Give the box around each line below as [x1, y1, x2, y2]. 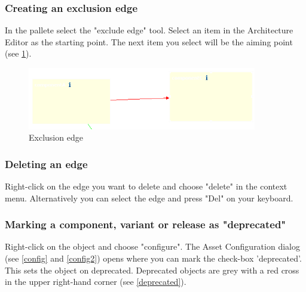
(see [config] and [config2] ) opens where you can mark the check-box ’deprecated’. [5, 252, 302, 265]
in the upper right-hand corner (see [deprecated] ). [5, 275, 186, 288]
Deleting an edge [5, 156, 88, 171]
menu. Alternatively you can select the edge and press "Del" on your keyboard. [5, 191, 293, 204]
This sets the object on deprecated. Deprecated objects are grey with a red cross [5, 263, 299, 276]
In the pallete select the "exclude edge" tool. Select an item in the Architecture [5, 24, 293, 36]
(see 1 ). [5, 47, 32, 60]
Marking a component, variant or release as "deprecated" [5, 217, 286, 232]
